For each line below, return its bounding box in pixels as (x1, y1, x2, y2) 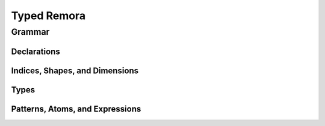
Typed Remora (11, 9, 86, 22)
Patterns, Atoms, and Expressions (11, 104, 141, 114)
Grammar (11, 26, 50, 37)
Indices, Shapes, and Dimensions (11, 65, 138, 76)
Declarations (11, 46, 60, 56)
